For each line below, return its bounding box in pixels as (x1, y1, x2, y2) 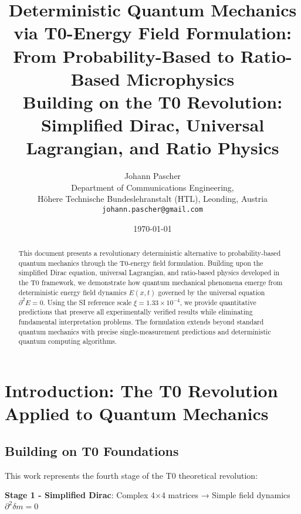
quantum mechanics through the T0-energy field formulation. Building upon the (18, 258, 263, 268)
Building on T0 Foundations (5, 441, 179, 459)
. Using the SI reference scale (43, 297, 132, 307)
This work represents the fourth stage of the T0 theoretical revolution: (5, 469, 258, 481)
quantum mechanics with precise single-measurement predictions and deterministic (18, 326, 271, 336)
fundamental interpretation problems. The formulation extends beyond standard (18, 317, 264, 327)
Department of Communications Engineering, (71, 181, 234, 193)
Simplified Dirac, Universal (40, 113, 265, 137)
